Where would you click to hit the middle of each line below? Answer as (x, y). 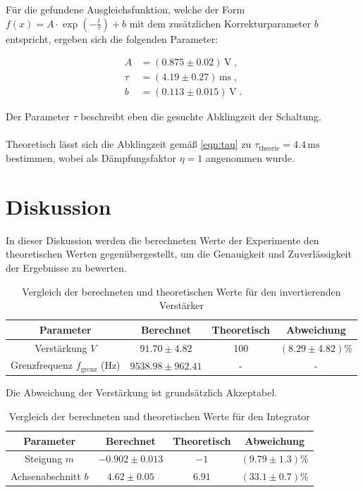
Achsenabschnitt (46, 476)
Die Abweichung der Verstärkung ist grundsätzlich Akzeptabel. (142, 392)
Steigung (44, 459)
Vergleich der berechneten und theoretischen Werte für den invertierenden (181, 291)
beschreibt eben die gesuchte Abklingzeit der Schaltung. (201, 116)
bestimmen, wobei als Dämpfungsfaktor (91, 158)
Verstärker (181, 305)
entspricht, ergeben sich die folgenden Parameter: (112, 38)
